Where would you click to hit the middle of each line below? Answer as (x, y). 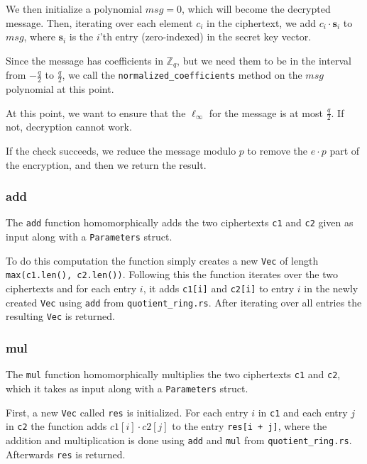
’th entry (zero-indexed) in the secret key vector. (206, 37)
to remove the (277, 151)
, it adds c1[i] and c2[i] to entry (219, 288)
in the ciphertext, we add (262, 22)
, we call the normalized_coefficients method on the (182, 75)
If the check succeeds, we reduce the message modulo (121, 151)
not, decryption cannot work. (69, 127)
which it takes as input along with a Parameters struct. (127, 388)
